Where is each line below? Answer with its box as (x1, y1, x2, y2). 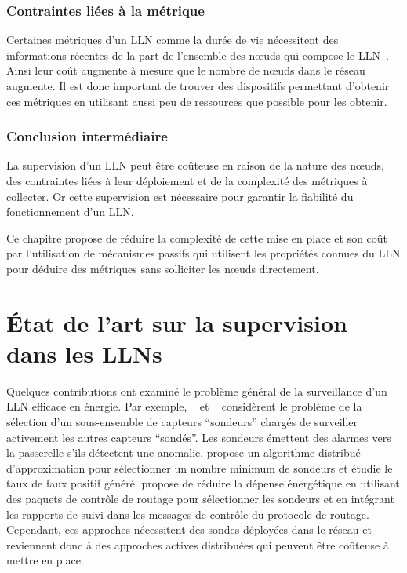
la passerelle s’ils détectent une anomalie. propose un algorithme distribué (6, 444, 361, 461)
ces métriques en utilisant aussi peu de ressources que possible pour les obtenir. (6, 93, 387, 109)
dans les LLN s (6, 337, 162, 369)
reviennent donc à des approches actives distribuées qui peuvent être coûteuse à (6, 536, 389, 553)
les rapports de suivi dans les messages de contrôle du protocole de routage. (6, 505, 369, 522)
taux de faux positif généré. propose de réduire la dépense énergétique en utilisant (6, 475, 400, 491)
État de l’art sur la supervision (6, 306, 347, 338)
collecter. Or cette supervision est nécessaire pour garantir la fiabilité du (6, 188, 354, 204)
